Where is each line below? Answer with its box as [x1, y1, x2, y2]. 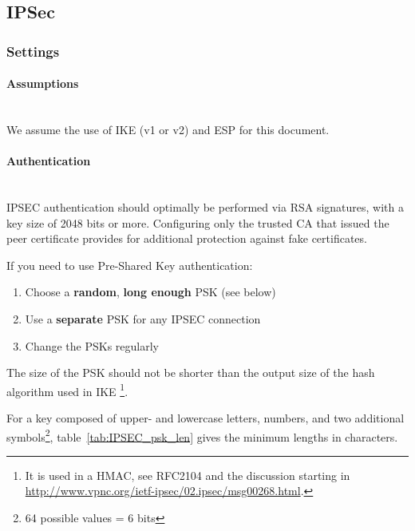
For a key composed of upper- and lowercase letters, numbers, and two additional [6, 410, 405, 426]
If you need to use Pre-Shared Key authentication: [6, 256, 253, 273]
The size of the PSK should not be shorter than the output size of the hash [6, 364, 375, 381]
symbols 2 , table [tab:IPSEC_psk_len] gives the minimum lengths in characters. [6, 426, 398, 445]
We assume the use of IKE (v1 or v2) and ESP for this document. [6, 121, 330, 138]
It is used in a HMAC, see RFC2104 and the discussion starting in [25, 466, 350, 483]
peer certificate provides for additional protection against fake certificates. [6, 230, 367, 247]
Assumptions [6, 75, 79, 92]
